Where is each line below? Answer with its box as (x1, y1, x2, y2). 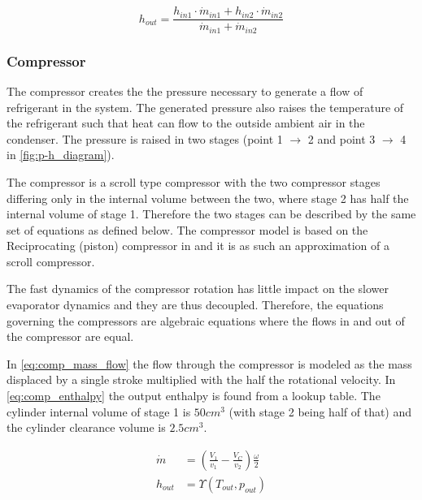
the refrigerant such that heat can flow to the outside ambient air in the (7, 114, 365, 131)
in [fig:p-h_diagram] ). (7, 146, 115, 163)
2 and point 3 (307, 130, 376, 147)
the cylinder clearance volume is (7, 419, 166, 436)
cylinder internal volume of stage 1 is (7, 403, 191, 420)
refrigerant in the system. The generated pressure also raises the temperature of (7, 98, 404, 115)
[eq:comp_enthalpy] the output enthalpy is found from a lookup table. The (7, 387, 381, 404)
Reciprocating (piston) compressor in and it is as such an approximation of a (7, 237, 389, 254)
